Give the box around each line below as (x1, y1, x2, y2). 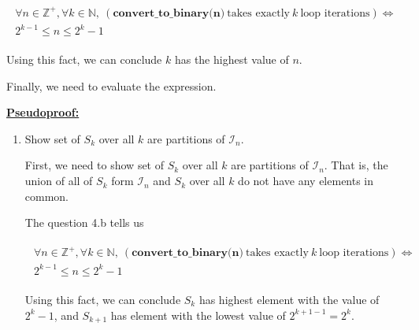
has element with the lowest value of (110, 306, 286, 323)
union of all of (24, 172, 93, 189)
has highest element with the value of (198, 291, 380, 307)
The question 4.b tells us (24, 214, 144, 231)
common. (24, 187, 69, 204)
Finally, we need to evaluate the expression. (6, 77, 217, 94)
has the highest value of (174, 51, 289, 68)
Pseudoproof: (6, 104, 80, 121)
